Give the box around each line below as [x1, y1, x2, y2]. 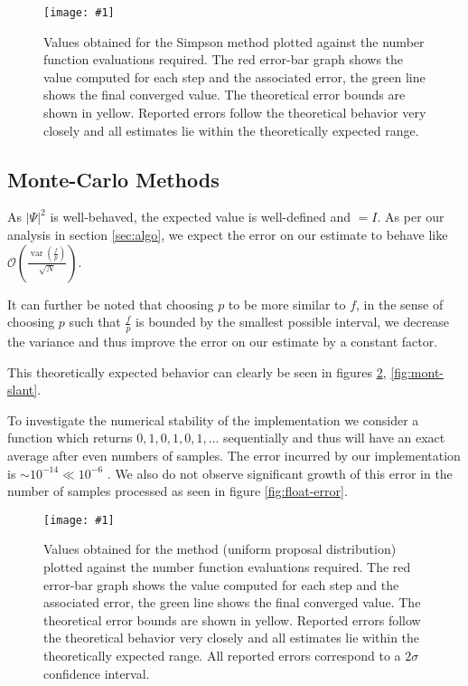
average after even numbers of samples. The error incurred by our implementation [7, 446, 461, 464]
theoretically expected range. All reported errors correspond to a [43, 646, 401, 664]
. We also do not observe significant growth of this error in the [107, 463, 453, 482]
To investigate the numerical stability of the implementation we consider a [7, 410, 419, 429]
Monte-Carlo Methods [7, 165, 220, 193]
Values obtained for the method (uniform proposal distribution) [43, 539, 397, 558]
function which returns [7, 428, 133, 447]
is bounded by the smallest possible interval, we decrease [136, 312, 450, 331]
